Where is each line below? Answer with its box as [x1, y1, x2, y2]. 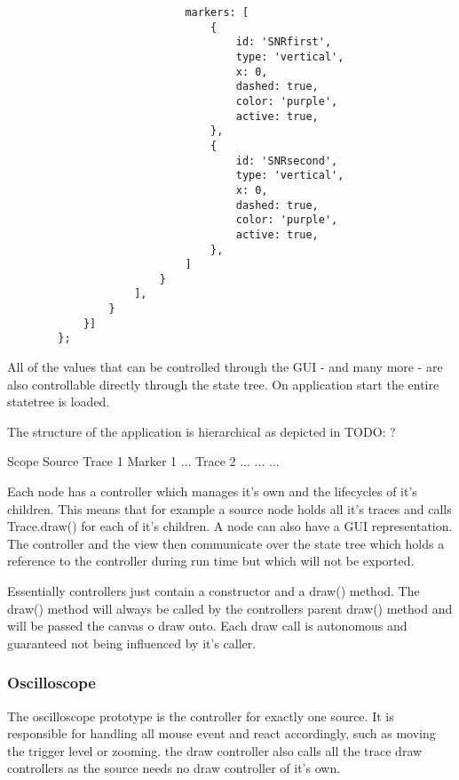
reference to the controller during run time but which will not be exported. [7, 551, 415, 570]
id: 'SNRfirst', [235, 36, 332, 49]
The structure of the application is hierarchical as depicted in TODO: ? [7, 422, 396, 440]
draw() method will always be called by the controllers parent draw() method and [7, 599, 453, 617]
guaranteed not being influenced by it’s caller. [7, 633, 257, 652]
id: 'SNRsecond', [235, 154, 338, 167]
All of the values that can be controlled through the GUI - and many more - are [7, 358, 443, 376]
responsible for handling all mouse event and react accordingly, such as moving [7, 724, 436, 743]
